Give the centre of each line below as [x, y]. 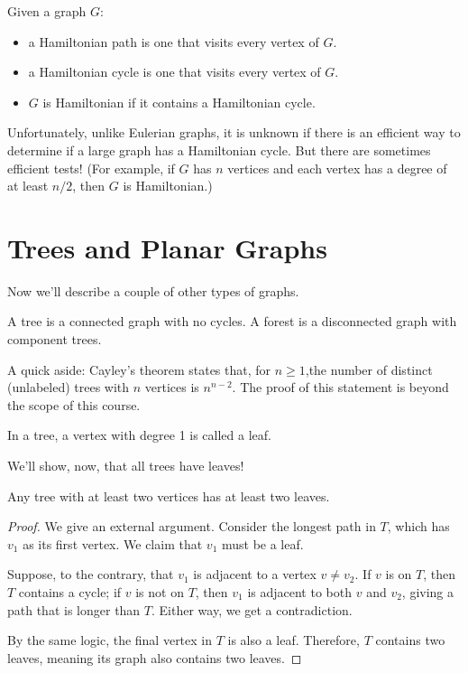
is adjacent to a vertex [255, 574]
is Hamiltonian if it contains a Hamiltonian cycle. [179, 102]
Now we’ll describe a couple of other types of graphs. [153, 290]
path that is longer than [74, 609]
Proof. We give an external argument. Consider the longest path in [192, 526]
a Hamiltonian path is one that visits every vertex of [174, 41]
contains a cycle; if [70, 592]
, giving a [428, 592]
